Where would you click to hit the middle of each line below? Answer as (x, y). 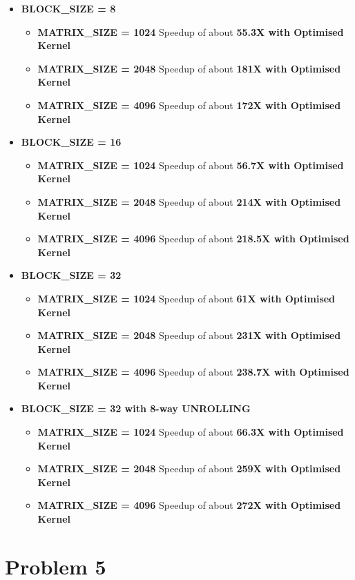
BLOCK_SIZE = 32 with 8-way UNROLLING (136, 408)
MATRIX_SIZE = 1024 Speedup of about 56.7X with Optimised (191, 165)
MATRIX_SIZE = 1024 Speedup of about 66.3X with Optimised (191, 432)
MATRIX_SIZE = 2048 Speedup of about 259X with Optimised (189, 468)
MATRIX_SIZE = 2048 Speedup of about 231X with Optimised (189, 335)
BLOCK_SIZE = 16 (71, 142)
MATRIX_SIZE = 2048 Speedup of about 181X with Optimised (189, 68)
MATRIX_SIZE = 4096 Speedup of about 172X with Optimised (189, 105)
